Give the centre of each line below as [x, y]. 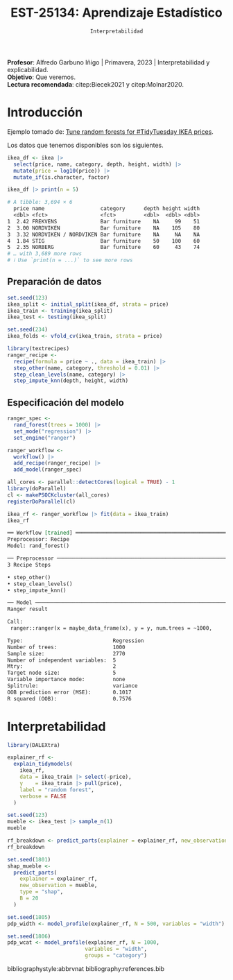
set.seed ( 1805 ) [29, 917]
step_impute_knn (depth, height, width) [71, 381]
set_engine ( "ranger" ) [45, 438]
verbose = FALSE [43, 796]
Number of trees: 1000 [67, 647]
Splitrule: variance [72, 686]
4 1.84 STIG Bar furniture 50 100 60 [103, 241]
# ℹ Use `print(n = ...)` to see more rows [70, 260]
